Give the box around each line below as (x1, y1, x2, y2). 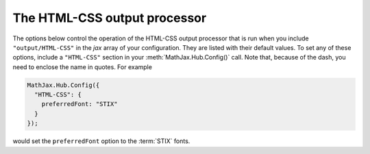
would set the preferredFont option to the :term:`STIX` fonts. (12, 137, 190, 145)
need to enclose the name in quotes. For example (12, 62, 152, 71)
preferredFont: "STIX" (41, 100, 118, 108)
